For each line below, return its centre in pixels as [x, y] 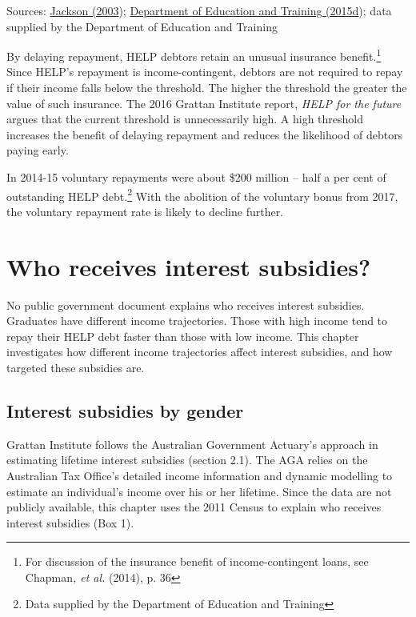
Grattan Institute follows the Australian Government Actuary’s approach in [192, 444]
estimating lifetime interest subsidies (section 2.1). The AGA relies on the [187, 460]
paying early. [38, 150]
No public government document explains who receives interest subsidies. [186, 304]
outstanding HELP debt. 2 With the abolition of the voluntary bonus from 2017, [202, 194]
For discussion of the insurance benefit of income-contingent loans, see [197, 561]
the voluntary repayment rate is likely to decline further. [145, 211]
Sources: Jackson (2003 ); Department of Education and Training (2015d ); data [199, 10]
